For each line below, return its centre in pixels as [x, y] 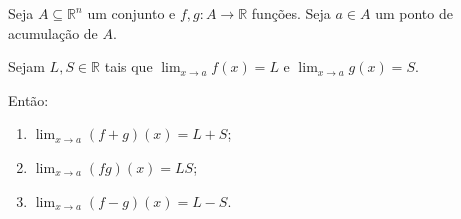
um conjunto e [131, 13]
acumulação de [53, 32]
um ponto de [414, 13]
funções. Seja [291, 13]
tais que [128, 66]
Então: [28, 99]
